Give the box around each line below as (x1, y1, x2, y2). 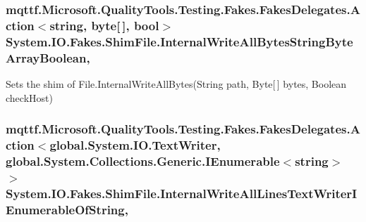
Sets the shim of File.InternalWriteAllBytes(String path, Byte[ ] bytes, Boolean (6, 76, 347, 91)
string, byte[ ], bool (49, 16, 159, 34)
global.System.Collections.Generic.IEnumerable (6, 152, 280, 169)
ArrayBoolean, (6, 48, 90, 66)
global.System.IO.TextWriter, (49, 136, 221, 154)
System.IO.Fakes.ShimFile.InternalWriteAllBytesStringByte (6, 32, 353, 50)
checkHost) (6, 90, 53, 105)
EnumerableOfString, (6, 200, 128, 218)
